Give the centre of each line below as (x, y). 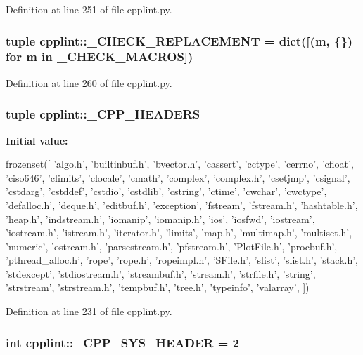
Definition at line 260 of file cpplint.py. (89, 82)
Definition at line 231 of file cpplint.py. (89, 311)
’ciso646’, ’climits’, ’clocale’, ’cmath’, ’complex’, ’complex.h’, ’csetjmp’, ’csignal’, (178, 177)
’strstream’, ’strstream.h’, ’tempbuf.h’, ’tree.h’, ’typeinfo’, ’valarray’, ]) (158, 287)
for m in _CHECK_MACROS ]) (100, 56)
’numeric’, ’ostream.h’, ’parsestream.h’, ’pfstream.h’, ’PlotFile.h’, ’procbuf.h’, (172, 246)
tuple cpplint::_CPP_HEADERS (103, 114)
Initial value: (37, 140)
